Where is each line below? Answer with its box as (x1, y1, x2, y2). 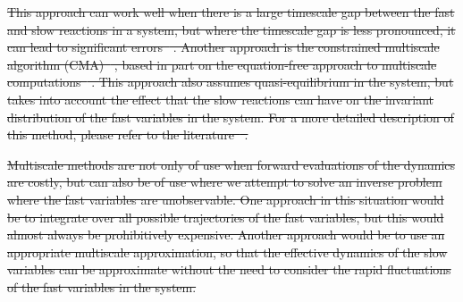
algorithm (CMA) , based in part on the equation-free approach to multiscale (7, 55, 437, 73)
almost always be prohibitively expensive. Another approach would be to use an (7, 225, 445, 244)
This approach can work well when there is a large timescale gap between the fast (7, 3, 455, 21)
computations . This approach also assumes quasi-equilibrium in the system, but (7, 72, 454, 91)
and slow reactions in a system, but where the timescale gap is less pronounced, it (7, 20, 456, 38)
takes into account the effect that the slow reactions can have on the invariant (7, 89, 434, 108)
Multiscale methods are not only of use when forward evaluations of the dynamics (7, 155, 456, 173)
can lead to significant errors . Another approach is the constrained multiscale (7, 38, 440, 56)
